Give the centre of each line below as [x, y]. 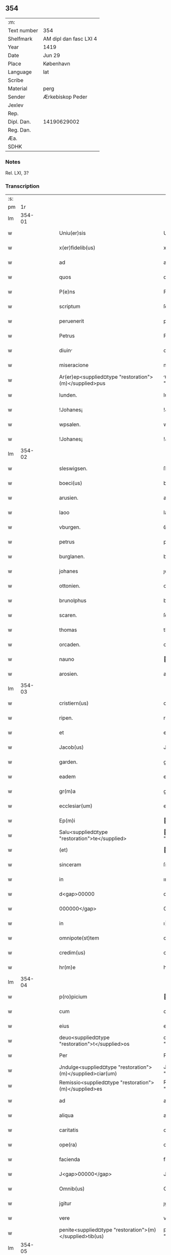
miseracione [74, 365]
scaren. [68, 616]
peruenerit [72, 321]
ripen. [66, 718]
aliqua [66, 1116]
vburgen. [70, 527]
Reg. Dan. [20, 130]
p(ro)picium [73, 997]
